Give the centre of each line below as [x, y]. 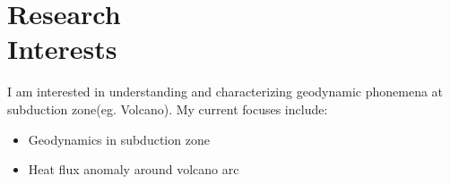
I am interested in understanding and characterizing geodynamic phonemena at [225, 92]
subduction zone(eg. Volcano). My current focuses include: [168, 109]
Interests [62, 49]
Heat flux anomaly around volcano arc [134, 169]
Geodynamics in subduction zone [119, 139]
